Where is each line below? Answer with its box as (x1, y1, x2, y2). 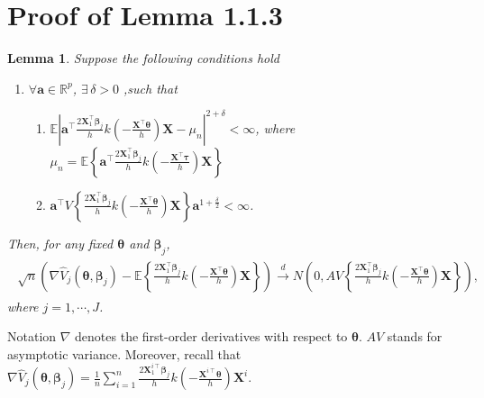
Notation (7, 327, 57, 346)
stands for (387, 327, 443, 346)
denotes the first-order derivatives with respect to (75, 327, 348, 346)
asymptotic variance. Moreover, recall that (7, 344, 242, 363)
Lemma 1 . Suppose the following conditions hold (7, 49, 279, 68)
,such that (123, 78, 178, 97)
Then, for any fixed (7, 233, 114, 252)
